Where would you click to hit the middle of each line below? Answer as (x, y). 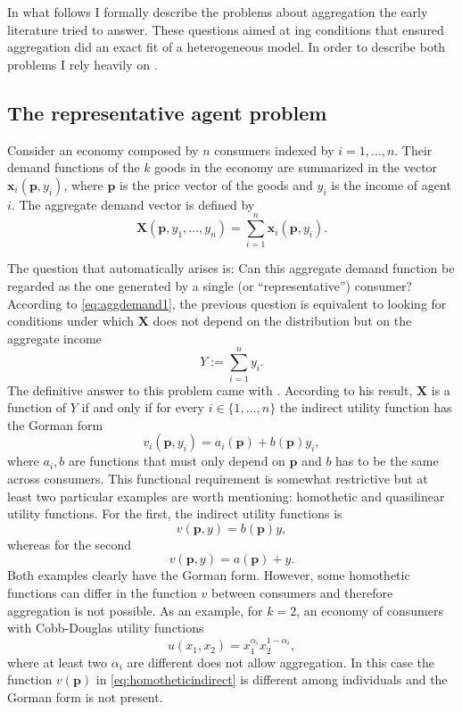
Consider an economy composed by (103, 149)
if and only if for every (143, 407)
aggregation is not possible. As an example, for (135, 610)
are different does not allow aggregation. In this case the (281, 662)
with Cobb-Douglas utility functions (106, 628)
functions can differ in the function (102, 592)
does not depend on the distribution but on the (282, 321)
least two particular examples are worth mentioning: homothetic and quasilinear (226, 496)
